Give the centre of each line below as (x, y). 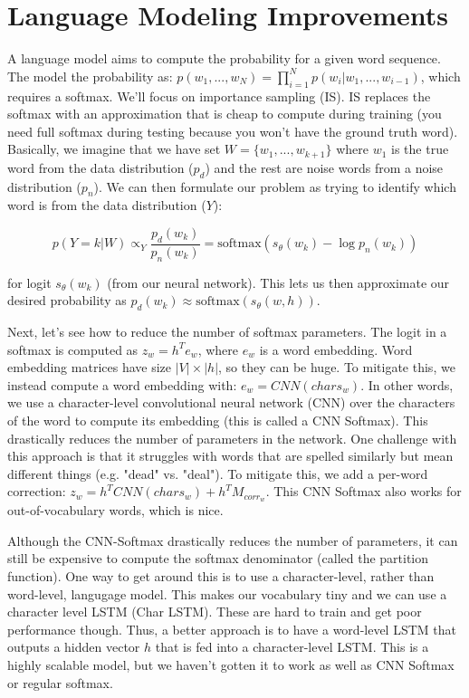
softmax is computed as (73, 349)
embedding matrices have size (89, 367)
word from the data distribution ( (100, 167)
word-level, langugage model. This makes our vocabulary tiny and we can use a (227, 593)
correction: (37, 491)
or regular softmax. (60, 682)
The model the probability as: (90, 76)
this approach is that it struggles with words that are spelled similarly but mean (230, 456)
